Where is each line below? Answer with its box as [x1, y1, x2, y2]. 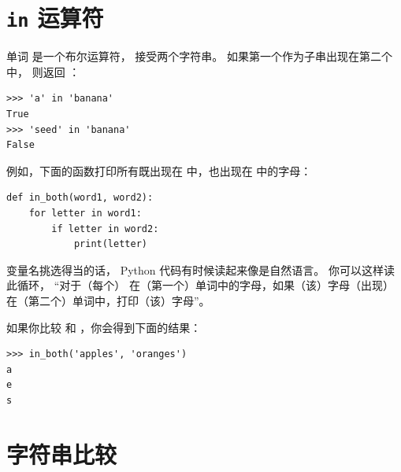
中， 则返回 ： [6, 63, 80, 79]
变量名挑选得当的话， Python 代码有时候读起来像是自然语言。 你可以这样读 [6, 261, 395, 278]
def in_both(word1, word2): [6, 192, 154, 204]
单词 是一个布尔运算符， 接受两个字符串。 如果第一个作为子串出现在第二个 [6, 48, 392, 65]
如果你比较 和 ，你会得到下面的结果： [6, 319, 202, 335]
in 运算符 [6, 2, 104, 34]
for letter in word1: [28, 208, 142, 219]
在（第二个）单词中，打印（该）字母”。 [6, 292, 210, 308]
